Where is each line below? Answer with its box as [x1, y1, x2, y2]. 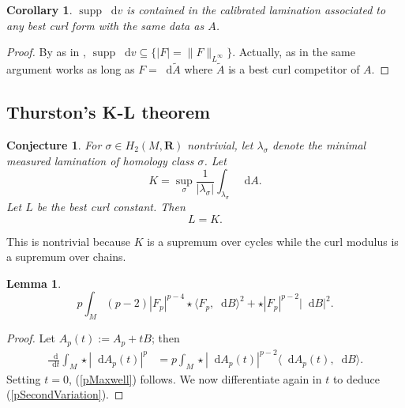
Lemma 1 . [6, 274, 62, 291]
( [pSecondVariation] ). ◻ [6, 386, 124, 402]
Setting [6, 370, 41, 387]
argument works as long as [6, 61, 135, 77]
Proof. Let [6, 330, 55, 346]
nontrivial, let [187, 137, 253, 153]
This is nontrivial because [6, 232, 130, 249]
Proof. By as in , [6, 43, 86, 60]
